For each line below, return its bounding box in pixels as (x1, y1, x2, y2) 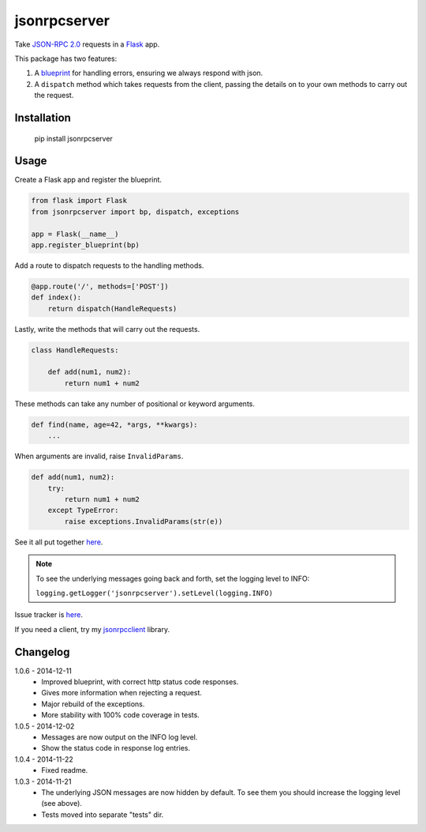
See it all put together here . (14, 537, 103, 547)
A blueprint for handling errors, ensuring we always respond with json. (34, 68, 263, 78)
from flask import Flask (31, 196, 128, 205)
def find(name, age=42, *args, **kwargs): (31, 420, 198, 429)
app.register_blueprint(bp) (31, 240, 140, 249)
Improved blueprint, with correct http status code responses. (41, 676, 239, 687)
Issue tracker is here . (14, 610, 83, 619)
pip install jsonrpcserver (34, 134, 114, 143)
